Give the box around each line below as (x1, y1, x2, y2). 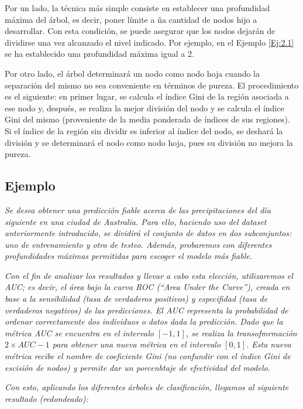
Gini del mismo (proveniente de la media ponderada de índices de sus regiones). (5, 113, 290, 125)
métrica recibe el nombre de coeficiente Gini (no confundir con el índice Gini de (5, 350, 291, 362)
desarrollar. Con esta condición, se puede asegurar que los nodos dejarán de (5, 25, 276, 37)
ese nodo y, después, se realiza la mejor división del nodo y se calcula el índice (5, 101, 284, 114)
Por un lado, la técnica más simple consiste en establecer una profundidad (5, 2, 270, 13)
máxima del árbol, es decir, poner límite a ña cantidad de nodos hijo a (5, 13, 257, 25)
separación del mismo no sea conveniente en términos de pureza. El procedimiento (5, 79, 299, 91)
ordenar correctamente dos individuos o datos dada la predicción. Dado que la (5, 315, 283, 328)
